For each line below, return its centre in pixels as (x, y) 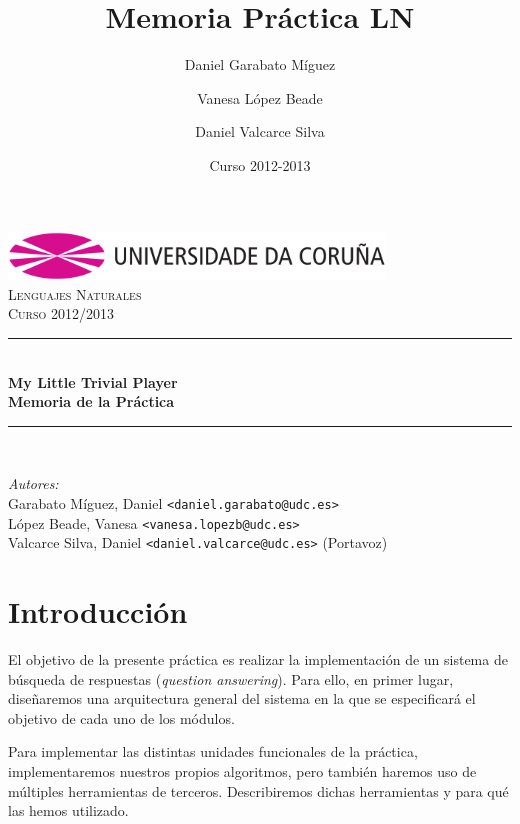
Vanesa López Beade (260, 97)
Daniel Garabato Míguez (260, 64)
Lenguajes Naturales (75, 293)
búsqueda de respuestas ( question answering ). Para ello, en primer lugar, (231, 678)
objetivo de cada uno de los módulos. (121, 717)
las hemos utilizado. (68, 810)
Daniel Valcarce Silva (260, 131)
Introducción (98, 611)
